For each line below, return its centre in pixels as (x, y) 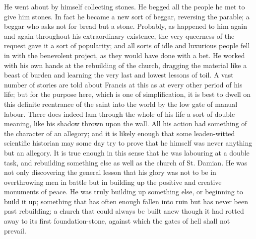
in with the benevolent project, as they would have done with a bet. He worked (125, 55)
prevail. (15, 230)
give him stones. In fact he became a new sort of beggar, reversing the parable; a (127, 16)
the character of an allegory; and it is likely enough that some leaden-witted (120, 133)
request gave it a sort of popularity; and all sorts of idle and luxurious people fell (127, 45)
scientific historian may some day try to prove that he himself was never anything (128, 143)
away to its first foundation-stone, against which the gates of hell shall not (117, 221)
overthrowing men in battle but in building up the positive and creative (113, 182)
